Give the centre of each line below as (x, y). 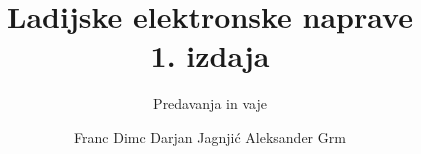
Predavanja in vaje (210, 103)
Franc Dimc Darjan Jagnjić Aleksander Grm (210, 136)
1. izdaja (210, 55)
